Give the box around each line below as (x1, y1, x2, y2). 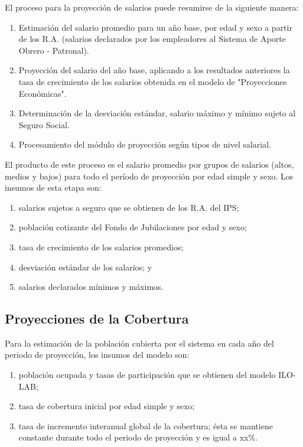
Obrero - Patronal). (18, 44, 89, 56)
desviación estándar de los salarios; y (18, 260, 152, 273)
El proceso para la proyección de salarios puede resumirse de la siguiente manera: (5, 1, 299, 13)
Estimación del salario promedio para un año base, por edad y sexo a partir (18, 21, 292, 33)
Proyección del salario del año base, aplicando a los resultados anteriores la (18, 64, 290, 76)
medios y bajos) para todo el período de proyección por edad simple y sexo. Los (5, 169, 294, 182)
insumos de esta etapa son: (5, 181, 102, 194)
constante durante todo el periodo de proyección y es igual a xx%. (18, 431, 258, 443)
